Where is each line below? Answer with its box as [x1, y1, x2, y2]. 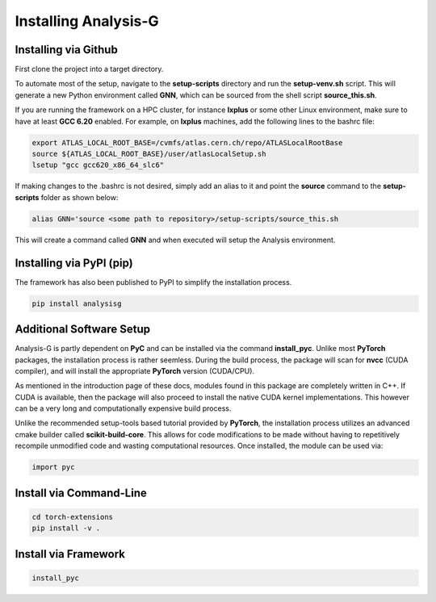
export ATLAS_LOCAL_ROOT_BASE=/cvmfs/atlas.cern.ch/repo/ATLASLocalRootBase [31, 138, 343, 147]
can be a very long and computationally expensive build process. [15, 403, 232, 413]
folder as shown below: [40, 192, 119, 202]
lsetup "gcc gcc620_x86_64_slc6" [31, 161, 165, 169]
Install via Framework [15, 547, 125, 561]
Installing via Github [15, 43, 119, 56]
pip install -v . [31, 524, 101, 533]
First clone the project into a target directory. [15, 65, 164, 74]
